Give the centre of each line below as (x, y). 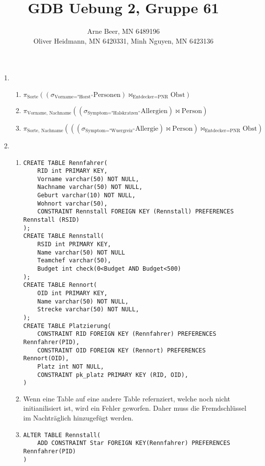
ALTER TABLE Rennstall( (62, 435)
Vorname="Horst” (74, 97)
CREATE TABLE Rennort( (60, 285)
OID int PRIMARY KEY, (72, 293)
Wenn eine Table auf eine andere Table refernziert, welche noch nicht (127, 398)
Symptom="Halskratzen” (114, 113)
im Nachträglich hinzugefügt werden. (78, 418)
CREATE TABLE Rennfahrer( (65, 163)
